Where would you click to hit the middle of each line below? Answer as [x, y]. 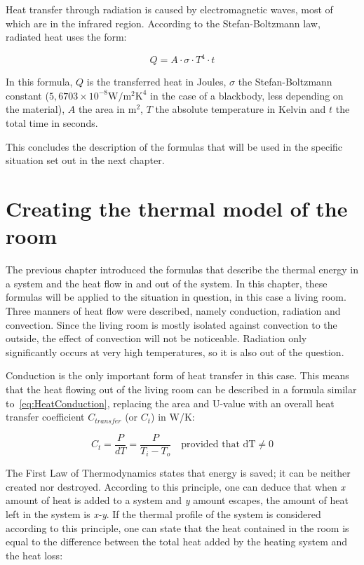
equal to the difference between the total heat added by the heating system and [177, 542]
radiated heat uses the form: [66, 37]
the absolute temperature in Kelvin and [241, 109]
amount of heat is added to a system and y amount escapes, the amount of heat [177, 500]
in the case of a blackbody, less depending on [247, 95]
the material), [35, 109]
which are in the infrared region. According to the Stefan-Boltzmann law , [163, 23]
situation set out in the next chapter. [85, 160]
